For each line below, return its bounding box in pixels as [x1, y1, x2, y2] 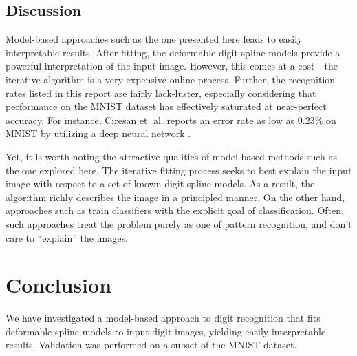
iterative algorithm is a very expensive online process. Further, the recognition [6, 72, 336, 86]
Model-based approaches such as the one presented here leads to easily [6, 32, 303, 46]
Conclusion [6, 271, 112, 299]
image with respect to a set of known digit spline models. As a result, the [6, 176, 315, 191]
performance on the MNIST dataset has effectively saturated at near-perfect [6, 99, 327, 114]
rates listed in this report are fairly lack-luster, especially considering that [6, 85, 316, 100]
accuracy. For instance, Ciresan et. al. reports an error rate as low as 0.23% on [6, 112, 336, 127]
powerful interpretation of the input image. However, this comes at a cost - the [6, 59, 338, 73]
